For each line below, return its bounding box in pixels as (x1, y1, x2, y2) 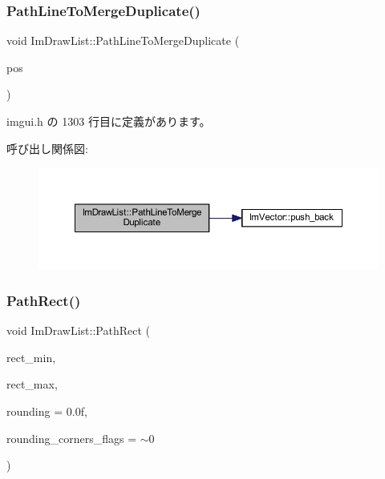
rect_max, (6, 376, 58, 392)
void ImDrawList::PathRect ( (6, 322, 151, 339)
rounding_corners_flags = (6, 429, 137, 446)
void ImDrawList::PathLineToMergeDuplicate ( (6, 32, 240, 49)
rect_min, (6, 348, 56, 365)
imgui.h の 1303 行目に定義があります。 (6, 113, 211, 129)
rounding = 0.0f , (6, 403, 87, 420)
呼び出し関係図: (6, 139, 88, 156)
